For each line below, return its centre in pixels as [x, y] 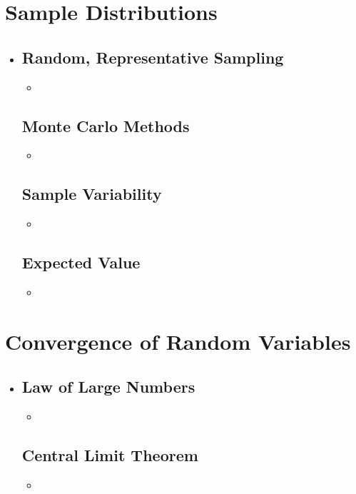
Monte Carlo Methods [106, 125]
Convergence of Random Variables [178, 341]
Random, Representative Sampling [153, 57]
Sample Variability [92, 194]
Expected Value [81, 262]
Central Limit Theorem [110, 455]
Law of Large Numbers [108, 387]
